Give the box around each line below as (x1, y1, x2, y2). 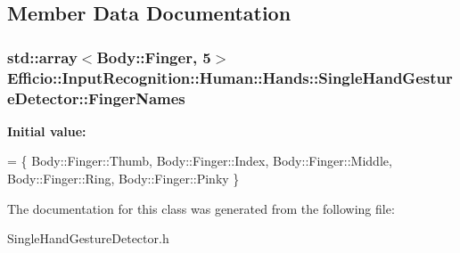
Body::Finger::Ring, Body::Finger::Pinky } (7, 169, 240, 188)
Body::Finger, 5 (96, 45, 211, 68)
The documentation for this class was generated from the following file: (7, 199, 395, 217)
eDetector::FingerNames (7, 86, 185, 109)
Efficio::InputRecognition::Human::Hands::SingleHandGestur (7, 66, 453, 88)
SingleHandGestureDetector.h (7, 229, 169, 248)
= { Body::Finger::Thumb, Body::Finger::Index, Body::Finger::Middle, (7, 151, 392, 170)
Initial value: (7, 121, 86, 140)
